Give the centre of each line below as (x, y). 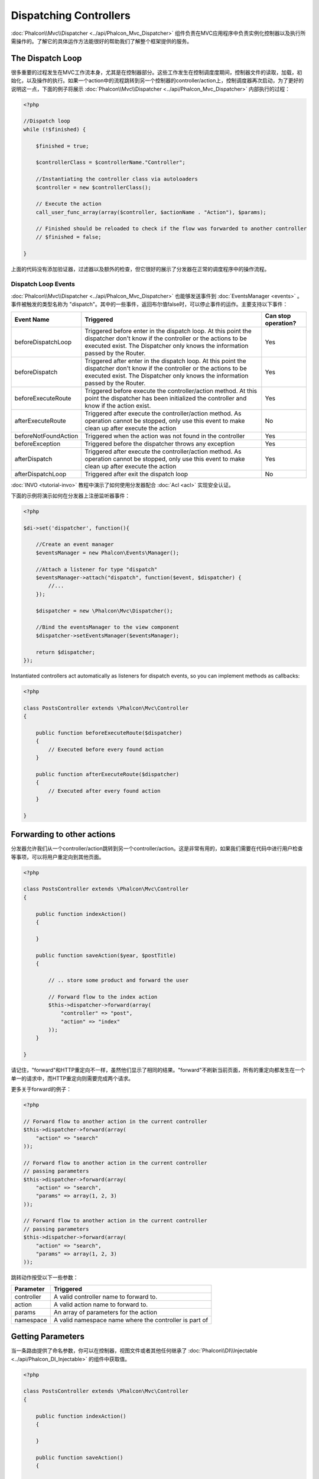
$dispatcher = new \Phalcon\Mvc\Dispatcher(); (105, 611)
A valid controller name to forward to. (105, 1297)
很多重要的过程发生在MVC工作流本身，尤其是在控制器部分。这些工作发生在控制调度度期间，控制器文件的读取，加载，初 (157, 72)
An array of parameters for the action (105, 1312)
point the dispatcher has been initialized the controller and (166, 398)
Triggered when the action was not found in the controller (165, 436)
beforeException (38, 444)
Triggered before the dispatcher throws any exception (160, 444)
